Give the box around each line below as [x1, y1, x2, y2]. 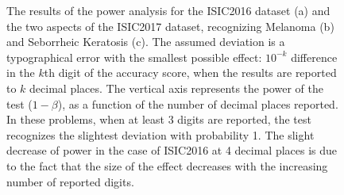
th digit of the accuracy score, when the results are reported [44, 64, 337, 81]
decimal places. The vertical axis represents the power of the [29, 79, 323, 96]
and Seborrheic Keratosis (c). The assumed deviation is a [6, 33, 285, 50]
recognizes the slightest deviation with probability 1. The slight [6, 126, 315, 143]
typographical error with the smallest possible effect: [6, 48, 262, 65]
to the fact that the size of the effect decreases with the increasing [6, 157, 328, 174]
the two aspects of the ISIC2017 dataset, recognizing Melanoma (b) [6, 17, 334, 34]
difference [291, 48, 338, 65]
